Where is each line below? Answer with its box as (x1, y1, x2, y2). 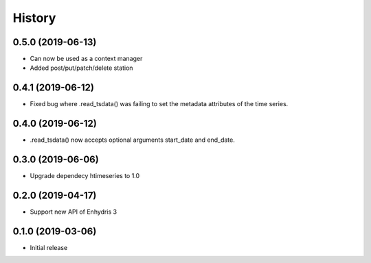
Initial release (30, 243, 68, 251)
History (12, 10, 56, 25)
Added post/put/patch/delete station (30, 64, 133, 72)
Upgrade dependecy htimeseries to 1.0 (30, 172, 140, 180)
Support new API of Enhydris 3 (30, 208, 117, 216)
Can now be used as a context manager (30, 55, 143, 63)
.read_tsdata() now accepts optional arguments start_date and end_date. (30, 136, 235, 144)
